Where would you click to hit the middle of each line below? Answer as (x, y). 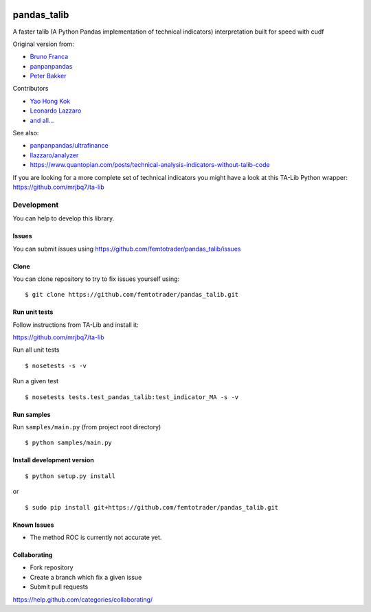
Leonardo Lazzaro (56, 111)
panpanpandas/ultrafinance (69, 146)
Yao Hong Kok (50, 101)
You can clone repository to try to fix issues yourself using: (96, 279)
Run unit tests (33, 312)
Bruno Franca (49, 57)
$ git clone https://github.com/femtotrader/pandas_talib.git (132, 295)
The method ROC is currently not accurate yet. (96, 537)
